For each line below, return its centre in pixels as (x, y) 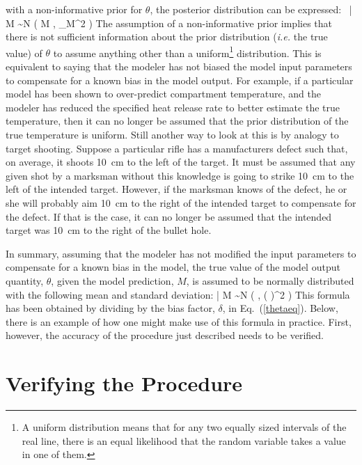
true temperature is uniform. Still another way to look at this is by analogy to (172, 134)
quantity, (25, 280)
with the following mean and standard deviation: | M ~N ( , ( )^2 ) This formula (178, 294)
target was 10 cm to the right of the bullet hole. (109, 230)
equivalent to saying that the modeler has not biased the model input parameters (179, 66)
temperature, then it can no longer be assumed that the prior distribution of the (177, 121)
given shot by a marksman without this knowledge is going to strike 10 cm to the (180, 175)
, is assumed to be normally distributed (270, 280)
